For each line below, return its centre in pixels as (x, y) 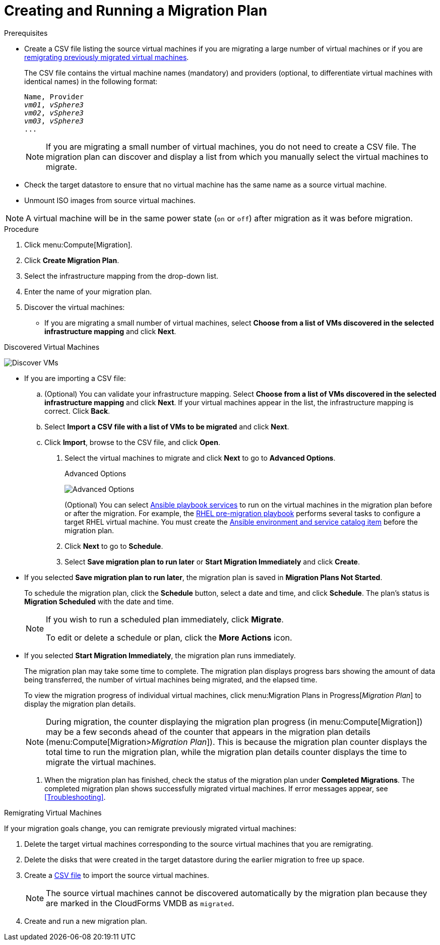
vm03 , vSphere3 (54, 121)
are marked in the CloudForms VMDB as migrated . (140, 903)
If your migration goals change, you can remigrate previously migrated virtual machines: (150, 828)
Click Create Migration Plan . (72, 260)
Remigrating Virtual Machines (53, 812)
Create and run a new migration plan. (86, 921)
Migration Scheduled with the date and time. (99, 601)
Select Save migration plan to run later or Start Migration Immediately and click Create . (212, 561)
